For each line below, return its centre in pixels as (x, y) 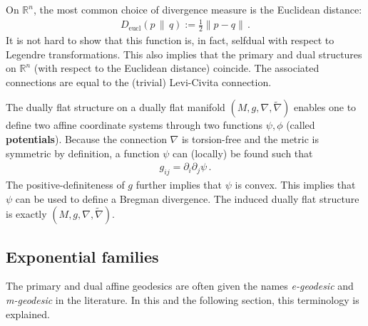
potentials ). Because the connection (86, 138)
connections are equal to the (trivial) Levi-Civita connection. (139, 81)
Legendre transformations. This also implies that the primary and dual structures (184, 54)
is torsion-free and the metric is (250, 138)
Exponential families (82, 256)
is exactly (26, 214)
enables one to (325, 107)
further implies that (179, 184)
